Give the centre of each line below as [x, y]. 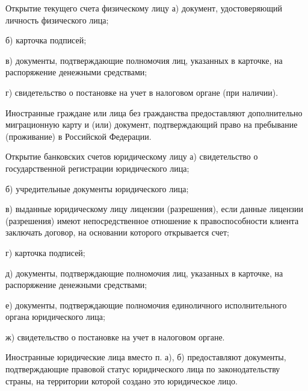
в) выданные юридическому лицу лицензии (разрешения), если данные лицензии [155, 209]
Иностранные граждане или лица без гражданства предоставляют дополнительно [154, 112]
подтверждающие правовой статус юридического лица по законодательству [143, 369]
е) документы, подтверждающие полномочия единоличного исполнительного [146, 305]
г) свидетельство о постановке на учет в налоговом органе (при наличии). [142, 92]
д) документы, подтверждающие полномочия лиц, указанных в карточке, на [144, 273]
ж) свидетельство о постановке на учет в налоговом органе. [115, 336]
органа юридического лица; [55, 317]
